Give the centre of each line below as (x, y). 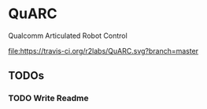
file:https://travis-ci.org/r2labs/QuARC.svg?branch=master (103, 51)
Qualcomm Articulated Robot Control (68, 36)
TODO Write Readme (48, 98)
